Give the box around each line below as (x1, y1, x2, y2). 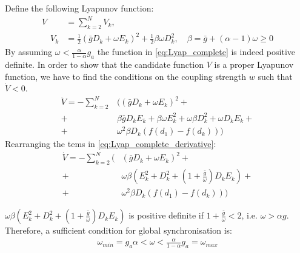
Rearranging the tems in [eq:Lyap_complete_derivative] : (5, 137, 216, 150)
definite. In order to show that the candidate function (5, 58, 204, 71)
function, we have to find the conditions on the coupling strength (5, 70, 247, 82)
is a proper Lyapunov (214, 58, 294, 71)
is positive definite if (128, 209, 204, 222)
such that (258, 70, 293, 82)
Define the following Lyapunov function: (5, 2, 154, 14)
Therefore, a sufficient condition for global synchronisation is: (5, 224, 232, 237)
